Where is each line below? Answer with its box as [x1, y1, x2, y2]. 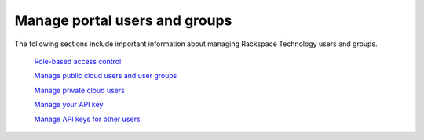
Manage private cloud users [34, 85, 125, 95]
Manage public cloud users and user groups [34, 71, 177, 81]
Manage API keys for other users [34, 114, 141, 124]
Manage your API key [34, 100, 104, 109]
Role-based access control [34, 56, 122, 66]
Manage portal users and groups [14, 12, 232, 29]
